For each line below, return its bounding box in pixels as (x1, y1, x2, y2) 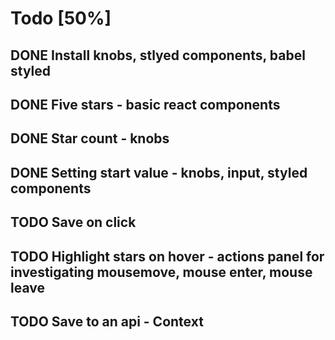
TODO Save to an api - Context (10, 313, 204, 330)
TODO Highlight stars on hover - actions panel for (10, 248, 325, 265)
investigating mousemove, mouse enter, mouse (10, 263, 313, 281)
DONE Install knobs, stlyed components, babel (10, 47, 306, 64)
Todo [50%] (10, 7, 112, 30)
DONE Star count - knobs (10, 130, 170, 147)
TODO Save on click (10, 214, 137, 231)
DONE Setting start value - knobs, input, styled (10, 164, 308, 181)
